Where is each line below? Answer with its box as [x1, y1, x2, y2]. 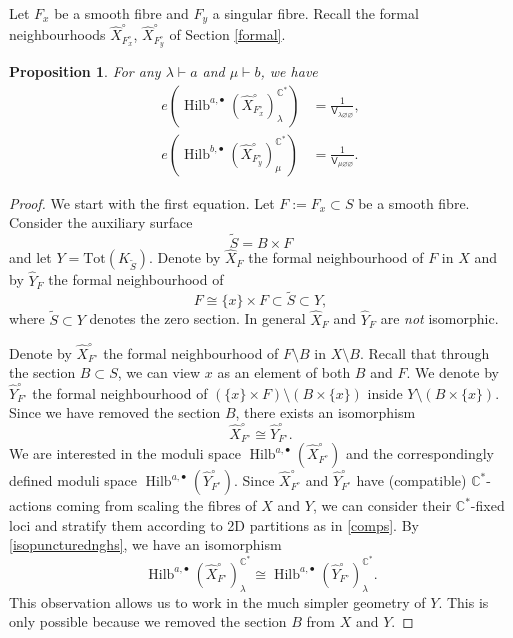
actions [9, 495, 52, 516]
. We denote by [406, 362, 499, 383]
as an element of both [217, 362, 351, 383]
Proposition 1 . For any [9, 61, 161, 82]
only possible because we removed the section [9, 611, 287, 632]
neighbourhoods [9, 24, 106, 45]
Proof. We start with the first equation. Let [9, 192, 275, 213]
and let [9, 247, 52, 268]
